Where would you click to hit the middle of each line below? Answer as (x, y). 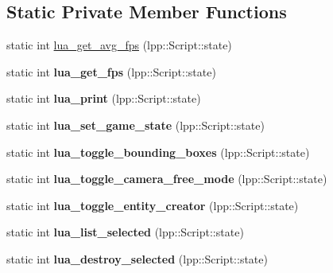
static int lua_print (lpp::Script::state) (104, 98)
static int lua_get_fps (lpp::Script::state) (111, 71)
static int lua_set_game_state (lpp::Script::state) (136, 125)
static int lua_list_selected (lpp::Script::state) (125, 232)
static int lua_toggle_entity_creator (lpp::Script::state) (153, 205)
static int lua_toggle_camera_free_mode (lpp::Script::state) (167, 179)
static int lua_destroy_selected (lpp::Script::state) (137, 258)
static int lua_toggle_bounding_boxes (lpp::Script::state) (158, 152)
